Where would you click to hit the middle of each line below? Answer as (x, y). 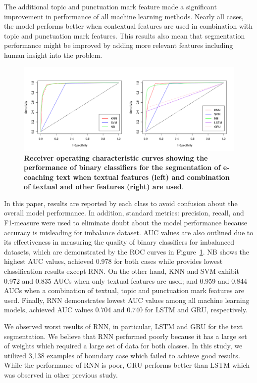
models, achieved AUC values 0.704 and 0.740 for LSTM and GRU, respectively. (126, 310)
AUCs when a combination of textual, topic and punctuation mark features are (124, 290)
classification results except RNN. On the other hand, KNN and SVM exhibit (122, 271)
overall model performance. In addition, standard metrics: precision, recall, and (124, 213)
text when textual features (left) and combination (143, 177)
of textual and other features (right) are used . (104, 187)
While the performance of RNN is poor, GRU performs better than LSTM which (127, 365)
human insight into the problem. (53, 55)
